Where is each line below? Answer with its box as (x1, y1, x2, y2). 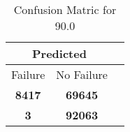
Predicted (32, 45, 87, 61)
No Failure (56, 66, 108, 82)
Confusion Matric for (13, 1, 117, 17)
